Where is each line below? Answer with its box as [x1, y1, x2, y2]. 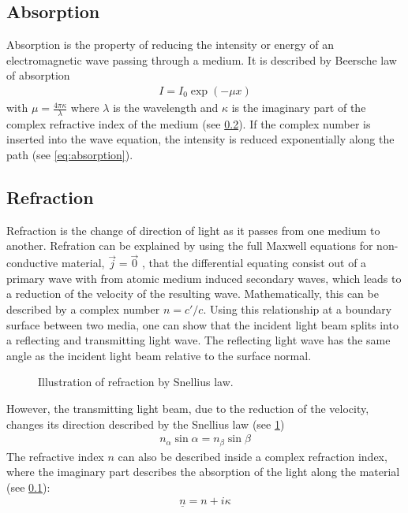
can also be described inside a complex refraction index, [118, 448, 387, 464]
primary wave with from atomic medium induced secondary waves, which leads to [6, 270, 402, 286]
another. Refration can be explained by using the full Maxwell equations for [6, 237, 373, 254]
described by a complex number [6, 301, 160, 318]
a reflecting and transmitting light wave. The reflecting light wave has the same [6, 332, 391, 348]
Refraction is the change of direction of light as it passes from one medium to [6, 221, 380, 238]
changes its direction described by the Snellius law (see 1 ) [6, 415, 285, 432]
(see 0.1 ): [6, 478, 51, 495]
